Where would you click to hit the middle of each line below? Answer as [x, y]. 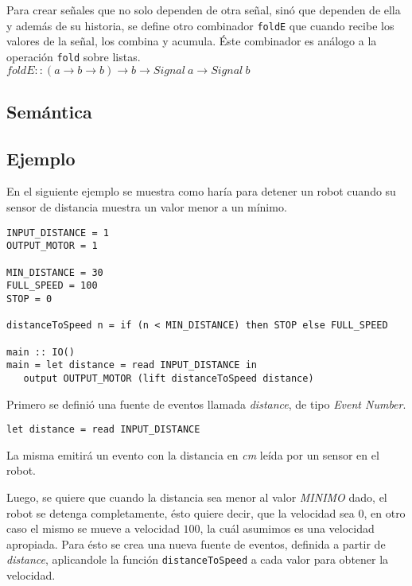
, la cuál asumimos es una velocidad [287, 528]
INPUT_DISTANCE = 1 [58, 233]
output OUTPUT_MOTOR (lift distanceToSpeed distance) [169, 378]
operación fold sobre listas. [74, 56]
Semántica [49, 111]
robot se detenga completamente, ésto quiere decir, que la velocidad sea [181, 512]
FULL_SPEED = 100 [52, 286]
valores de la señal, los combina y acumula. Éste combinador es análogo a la [192, 41]
